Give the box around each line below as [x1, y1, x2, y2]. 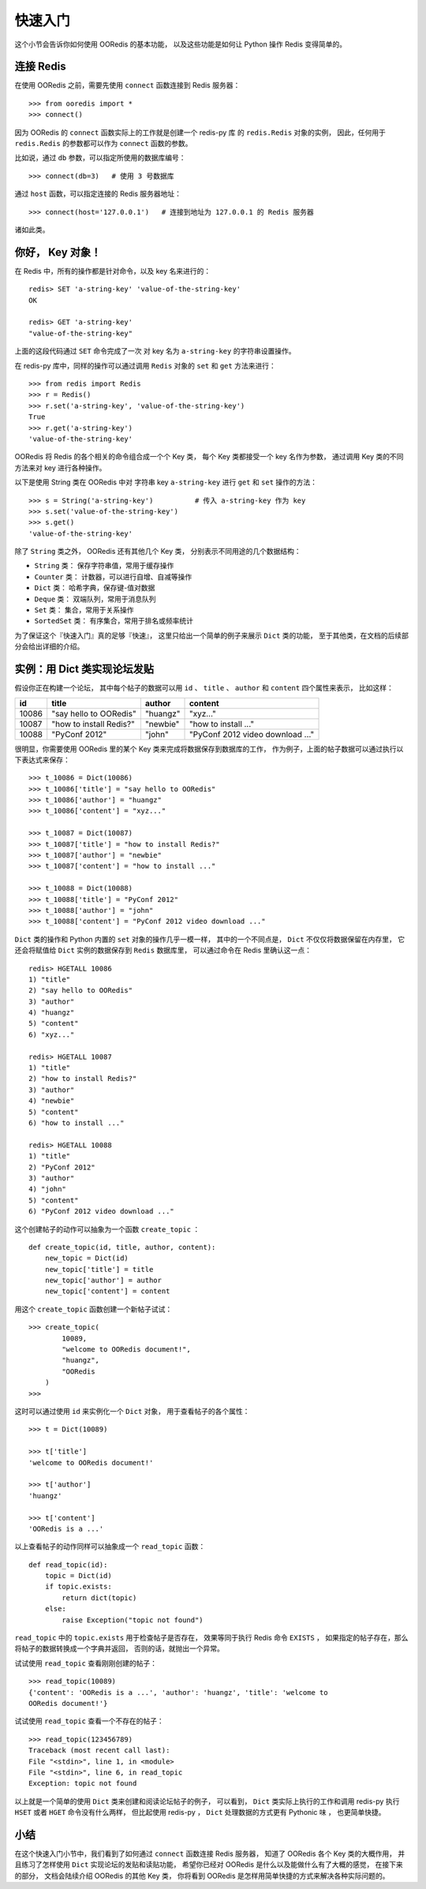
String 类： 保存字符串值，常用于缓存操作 [34, 561, 174, 570]
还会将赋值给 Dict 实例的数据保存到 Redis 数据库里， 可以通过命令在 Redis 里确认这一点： [14, 945, 312, 955]
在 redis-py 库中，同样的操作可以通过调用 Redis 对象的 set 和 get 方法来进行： [14, 361, 276, 370]
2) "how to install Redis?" [28, 1074, 137, 1083]
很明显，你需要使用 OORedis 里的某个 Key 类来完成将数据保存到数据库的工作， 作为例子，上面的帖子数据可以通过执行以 [14, 744, 404, 754]
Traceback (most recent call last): [28, 1746, 170, 1755]
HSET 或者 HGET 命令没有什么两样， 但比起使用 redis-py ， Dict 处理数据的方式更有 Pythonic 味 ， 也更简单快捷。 [14, 1808, 386, 1817]
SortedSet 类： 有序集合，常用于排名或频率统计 [34, 616, 193, 626]
